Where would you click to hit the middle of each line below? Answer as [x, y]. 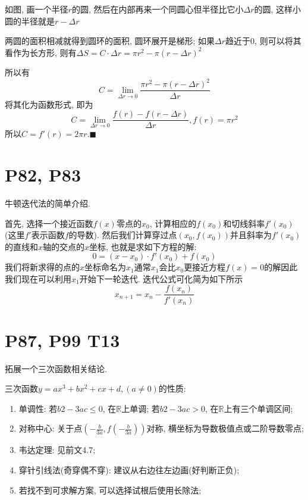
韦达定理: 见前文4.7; [57, 450]
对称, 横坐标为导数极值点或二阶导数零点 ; [225, 428]
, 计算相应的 [173, 223]
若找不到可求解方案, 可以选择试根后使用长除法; [110, 490]
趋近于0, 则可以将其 [263, 41]
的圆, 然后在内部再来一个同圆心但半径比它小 [158, 9]
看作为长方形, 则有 [41, 52]
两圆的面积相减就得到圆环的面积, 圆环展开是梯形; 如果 [110, 41]
